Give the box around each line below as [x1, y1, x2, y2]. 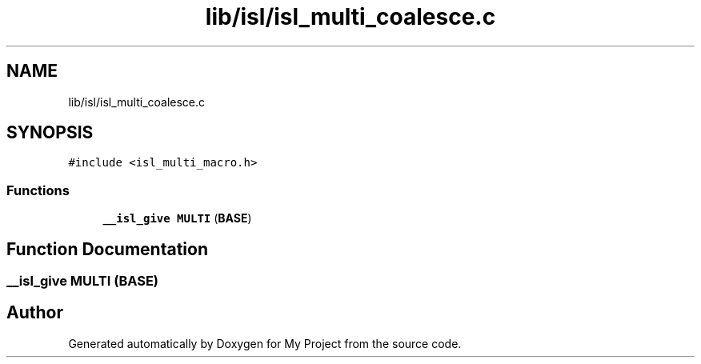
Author [6, 302, 63, 323]
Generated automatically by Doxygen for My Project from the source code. [68, 336, 462, 350]
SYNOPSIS [6, 122, 94, 143]
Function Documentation [6, 238, 208, 259]
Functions [6, 182, 70, 198]
